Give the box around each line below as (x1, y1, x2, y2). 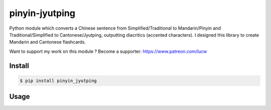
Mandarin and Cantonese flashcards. (9, 39, 86, 45)
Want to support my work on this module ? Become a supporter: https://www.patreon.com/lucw (9, 48, 207, 54)
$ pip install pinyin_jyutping (20, 78, 97, 83)
